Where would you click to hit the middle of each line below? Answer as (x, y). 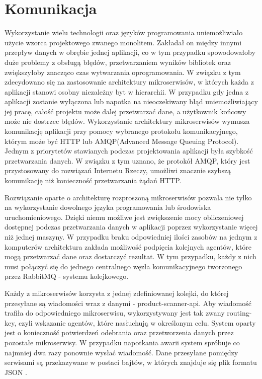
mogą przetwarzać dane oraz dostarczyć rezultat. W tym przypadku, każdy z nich (130, 256)
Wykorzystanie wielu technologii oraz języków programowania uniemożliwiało (124, 32)
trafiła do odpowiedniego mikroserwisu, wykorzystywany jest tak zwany (115, 313)
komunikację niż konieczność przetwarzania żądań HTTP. (93, 180)
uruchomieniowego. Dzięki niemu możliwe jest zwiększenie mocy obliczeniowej (124, 217)
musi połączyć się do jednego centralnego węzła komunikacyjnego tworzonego (123, 266)
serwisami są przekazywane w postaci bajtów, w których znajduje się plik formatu (131, 362)
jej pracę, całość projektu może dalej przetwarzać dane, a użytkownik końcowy (125, 111)
